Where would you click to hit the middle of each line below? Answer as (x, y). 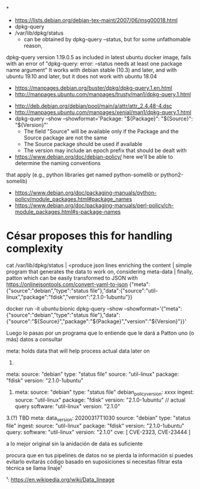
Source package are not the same (65, 138)
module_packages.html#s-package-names (68, 212)
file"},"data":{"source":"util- (124, 290)
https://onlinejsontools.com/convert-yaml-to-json (67, 284)
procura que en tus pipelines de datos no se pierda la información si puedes (100, 455)
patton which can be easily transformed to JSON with (72, 278)
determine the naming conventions (58, 163)
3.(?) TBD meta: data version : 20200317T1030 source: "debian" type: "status (99, 418)
